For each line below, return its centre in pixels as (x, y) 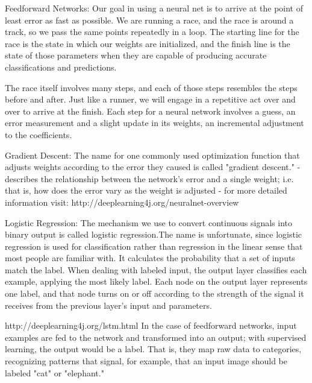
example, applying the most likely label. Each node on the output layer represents (156, 281)
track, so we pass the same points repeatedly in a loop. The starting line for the (152, 32)
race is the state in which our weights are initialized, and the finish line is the (148, 43)
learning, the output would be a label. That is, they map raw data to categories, (153, 349)
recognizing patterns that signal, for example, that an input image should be (146, 361)
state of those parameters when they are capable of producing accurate (136, 55)
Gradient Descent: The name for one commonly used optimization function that (152, 155)
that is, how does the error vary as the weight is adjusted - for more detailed (146, 190)
